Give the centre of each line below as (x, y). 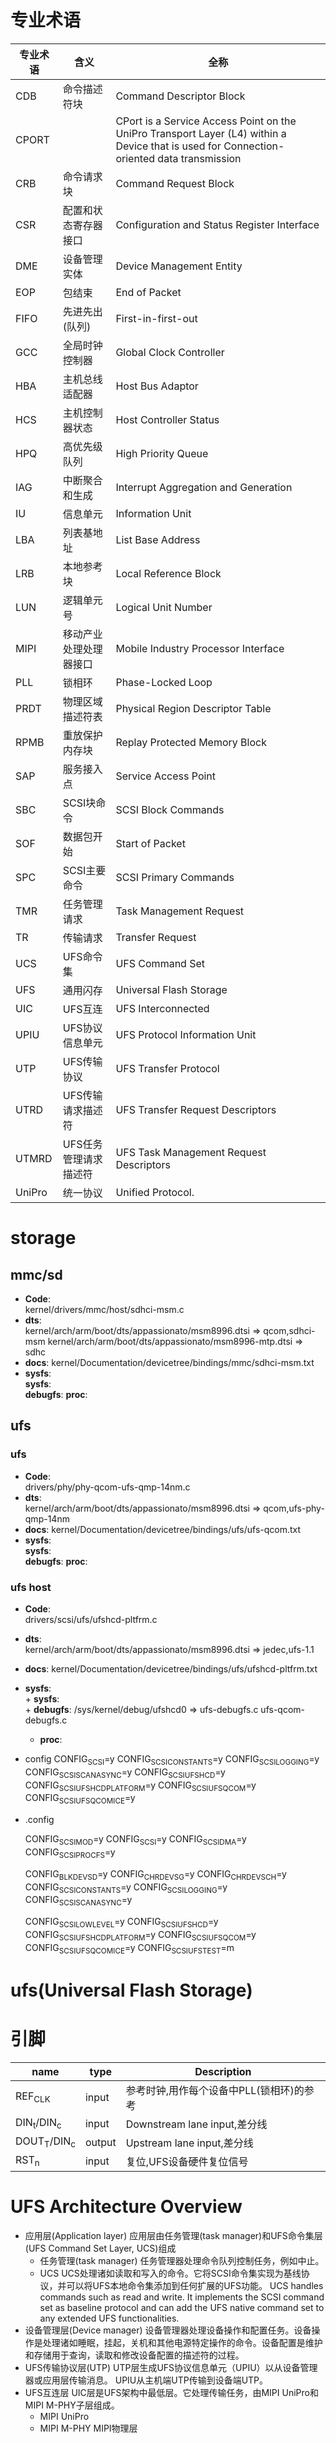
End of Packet (148, 292)
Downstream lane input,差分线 (196, 2124)
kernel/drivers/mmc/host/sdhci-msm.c (104, 1309)
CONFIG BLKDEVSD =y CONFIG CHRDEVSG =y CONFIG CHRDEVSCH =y (155, 1874)
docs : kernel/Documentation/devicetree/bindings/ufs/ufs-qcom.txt (163, 1529)
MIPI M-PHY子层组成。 (72, 2405)
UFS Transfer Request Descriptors (196, 1109)
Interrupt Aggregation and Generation (204, 487)
